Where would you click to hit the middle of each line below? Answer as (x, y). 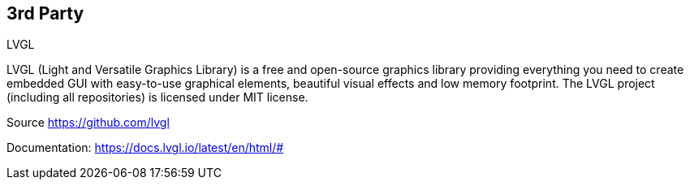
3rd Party (45, 13)
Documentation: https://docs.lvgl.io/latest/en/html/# (145, 148)
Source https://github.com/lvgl (88, 123)
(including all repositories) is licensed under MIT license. (157, 97)
